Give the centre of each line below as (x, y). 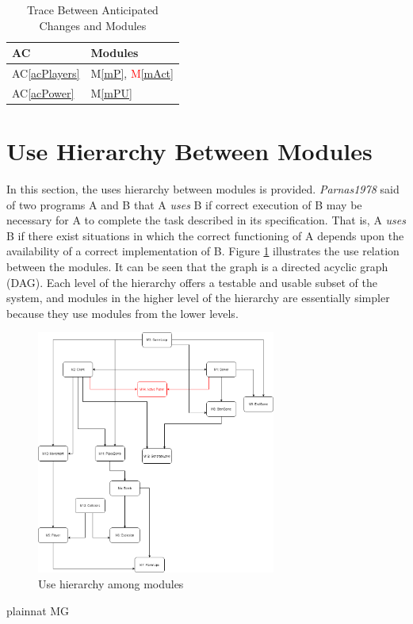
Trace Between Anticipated (93, 10)
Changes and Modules (93, 25)
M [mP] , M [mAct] (132, 73)
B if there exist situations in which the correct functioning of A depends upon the (205, 235)
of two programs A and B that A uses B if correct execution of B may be (184, 204)
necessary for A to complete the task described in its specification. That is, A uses (206, 220)
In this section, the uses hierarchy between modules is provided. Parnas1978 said (203, 189)
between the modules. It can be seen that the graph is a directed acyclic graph (197, 267)
